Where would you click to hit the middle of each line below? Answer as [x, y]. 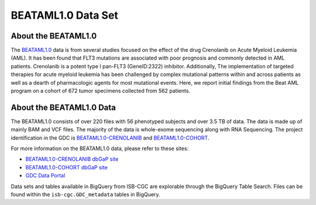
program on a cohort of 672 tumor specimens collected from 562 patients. [100, 91]
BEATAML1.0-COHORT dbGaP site [66, 167]
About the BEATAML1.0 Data [63, 107]
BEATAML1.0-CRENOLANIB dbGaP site [72, 159]
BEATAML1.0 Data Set [64, 15]
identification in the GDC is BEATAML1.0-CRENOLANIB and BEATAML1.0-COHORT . [110, 138]
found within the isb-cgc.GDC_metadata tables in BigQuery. [85, 194]
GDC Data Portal [45, 176]
